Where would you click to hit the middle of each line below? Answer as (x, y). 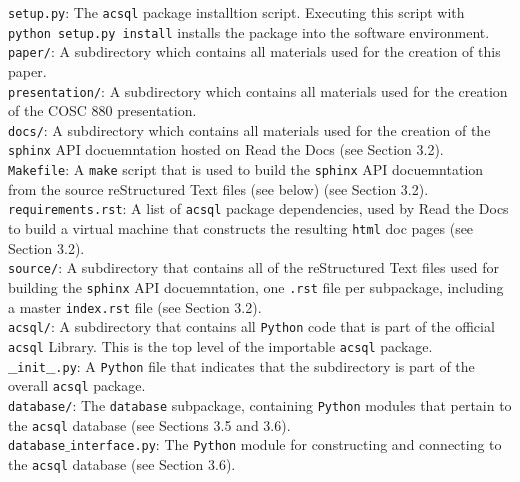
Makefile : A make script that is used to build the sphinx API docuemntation (246, 169)
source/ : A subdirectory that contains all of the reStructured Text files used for (253, 267)
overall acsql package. (77, 385)
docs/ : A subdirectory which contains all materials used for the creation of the (249, 129)
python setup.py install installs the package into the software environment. (249, 31)
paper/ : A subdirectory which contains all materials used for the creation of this (254, 51)
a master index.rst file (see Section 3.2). (135, 306)
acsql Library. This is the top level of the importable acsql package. (220, 345)
